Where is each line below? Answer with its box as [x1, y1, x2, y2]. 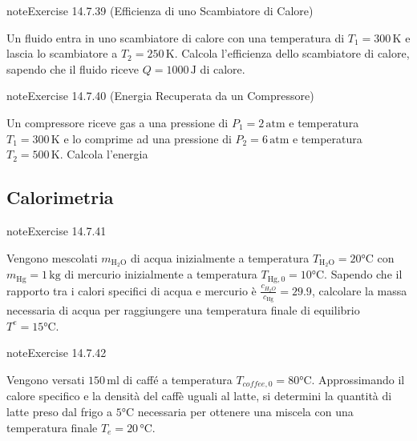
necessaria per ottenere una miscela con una [137, 403, 354, 419]
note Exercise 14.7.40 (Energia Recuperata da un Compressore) [6, 87, 314, 104]
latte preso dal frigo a [6, 403, 112, 419]
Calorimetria [6, 185, 114, 210]
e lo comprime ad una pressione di [63, 130, 232, 146]
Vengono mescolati [6, 249, 98, 266]
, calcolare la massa [311, 282, 407, 299]
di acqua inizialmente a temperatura [131, 249, 310, 266]
